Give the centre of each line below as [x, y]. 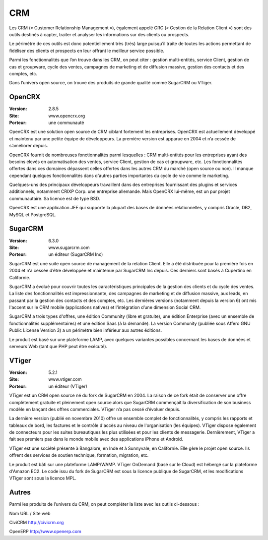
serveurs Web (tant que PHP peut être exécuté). [58, 347]
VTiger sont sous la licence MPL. [43, 478]
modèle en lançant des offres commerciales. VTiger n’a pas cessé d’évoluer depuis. [95, 409]
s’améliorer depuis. [29, 146]
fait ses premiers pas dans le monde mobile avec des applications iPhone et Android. [96, 439]
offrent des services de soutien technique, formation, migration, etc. [79, 455]
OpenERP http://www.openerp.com [45, 532]
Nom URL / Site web [30, 513]
